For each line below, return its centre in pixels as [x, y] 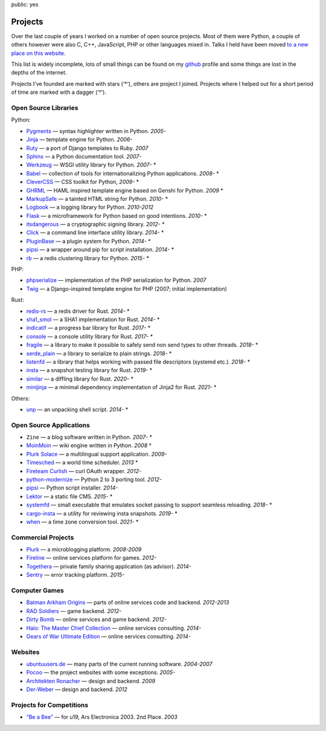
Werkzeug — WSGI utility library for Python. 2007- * [91, 165]
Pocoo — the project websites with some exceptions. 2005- [101, 672]
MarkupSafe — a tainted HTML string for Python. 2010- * [97, 198]
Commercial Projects [43, 537]
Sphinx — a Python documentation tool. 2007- [84, 156]
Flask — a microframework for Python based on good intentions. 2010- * [117, 215]
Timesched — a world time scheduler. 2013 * [82, 462]
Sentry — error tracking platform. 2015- [75, 575]
